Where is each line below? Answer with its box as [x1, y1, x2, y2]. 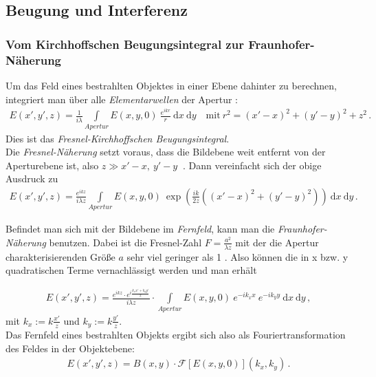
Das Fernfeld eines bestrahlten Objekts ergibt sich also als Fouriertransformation [5, 327, 346, 342]
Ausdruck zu [5, 171, 58, 186]
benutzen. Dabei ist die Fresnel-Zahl [49, 235, 202, 249]
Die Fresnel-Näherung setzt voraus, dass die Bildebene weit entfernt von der [5, 144, 326, 159]
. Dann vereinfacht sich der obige [182, 158, 322, 172]
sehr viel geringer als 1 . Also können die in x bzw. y [126, 249, 349, 263]
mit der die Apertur [235, 235, 319, 249]
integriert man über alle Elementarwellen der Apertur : [5, 91, 238, 106]
